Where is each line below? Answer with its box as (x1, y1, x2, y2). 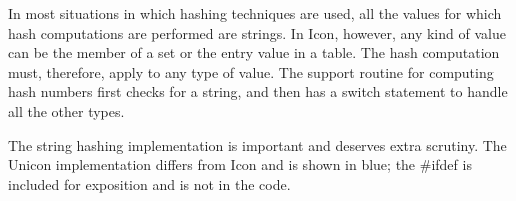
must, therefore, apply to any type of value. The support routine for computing (8, 61, 494, 82)
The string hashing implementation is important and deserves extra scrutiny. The (8, 134, 507, 155)
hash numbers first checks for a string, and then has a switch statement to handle (8, 81, 508, 102)
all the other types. (8, 100, 125, 121)
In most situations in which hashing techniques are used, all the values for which (8, 3, 502, 23)
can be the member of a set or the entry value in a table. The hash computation (8, 42, 500, 63)
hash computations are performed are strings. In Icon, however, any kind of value (8, 22, 506, 43)
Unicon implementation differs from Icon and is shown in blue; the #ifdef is (8, 154, 472, 175)
